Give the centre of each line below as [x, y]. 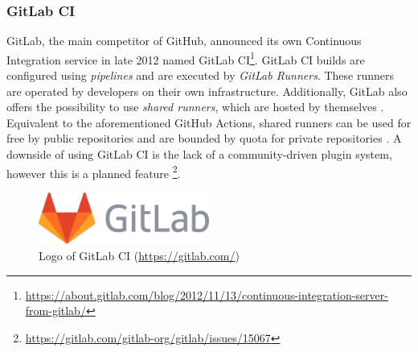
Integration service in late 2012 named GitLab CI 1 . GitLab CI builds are [186, 58]
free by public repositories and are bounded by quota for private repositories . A [204, 138]
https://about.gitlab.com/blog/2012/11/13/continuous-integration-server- [207, 294]
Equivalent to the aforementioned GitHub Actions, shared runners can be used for [209, 122]
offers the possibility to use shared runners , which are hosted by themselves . [195, 107]
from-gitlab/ [55, 311]
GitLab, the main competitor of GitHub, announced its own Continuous [184, 41]
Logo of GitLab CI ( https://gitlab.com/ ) [139, 256]
